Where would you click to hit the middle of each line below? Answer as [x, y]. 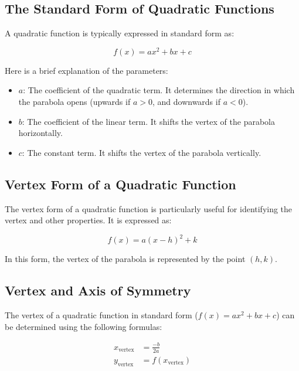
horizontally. [40, 133]
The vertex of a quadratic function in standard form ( [101, 315]
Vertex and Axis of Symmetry [98, 290]
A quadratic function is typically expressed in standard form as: [120, 33]
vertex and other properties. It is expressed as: [88, 220]
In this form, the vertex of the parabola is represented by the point [125, 259]
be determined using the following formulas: [84, 326]
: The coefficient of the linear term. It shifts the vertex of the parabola [148, 121]
